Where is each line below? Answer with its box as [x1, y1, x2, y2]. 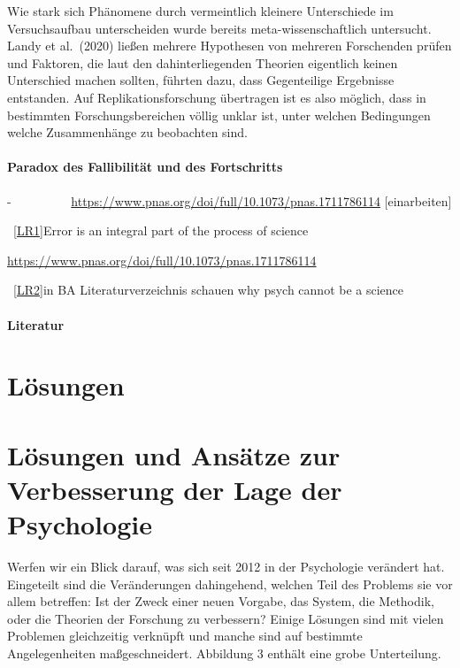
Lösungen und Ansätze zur [7, 436, 341, 472]
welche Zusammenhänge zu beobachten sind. [7, 123, 248, 142]
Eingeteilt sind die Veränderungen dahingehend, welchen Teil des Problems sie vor [7, 574, 453, 593]
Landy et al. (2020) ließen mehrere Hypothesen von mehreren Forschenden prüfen [7, 36, 452, 55]
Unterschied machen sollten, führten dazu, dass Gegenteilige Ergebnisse [7, 71, 395, 89]
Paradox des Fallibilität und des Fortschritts [7, 157, 283, 176]
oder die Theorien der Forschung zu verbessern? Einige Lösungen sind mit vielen [7, 609, 444, 627]
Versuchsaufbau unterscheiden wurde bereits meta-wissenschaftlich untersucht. [7, 19, 432, 37]
